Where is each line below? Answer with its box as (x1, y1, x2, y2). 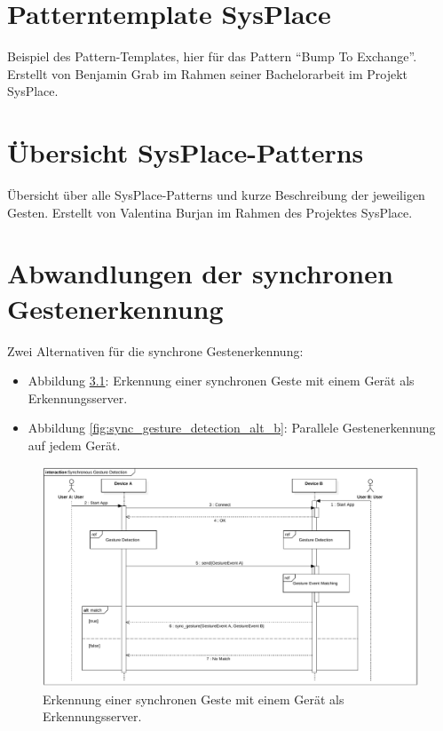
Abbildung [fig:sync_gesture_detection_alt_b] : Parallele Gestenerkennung (28, 418, 436, 437)
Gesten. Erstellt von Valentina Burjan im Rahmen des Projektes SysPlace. (7, 203, 413, 221)
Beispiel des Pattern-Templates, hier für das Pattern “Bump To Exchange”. (7, 47, 417, 66)
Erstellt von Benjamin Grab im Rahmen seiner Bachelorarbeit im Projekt (7, 64, 408, 83)
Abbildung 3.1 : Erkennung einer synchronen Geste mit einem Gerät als (28, 371, 415, 390)
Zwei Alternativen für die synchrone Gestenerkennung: (7, 341, 304, 360)
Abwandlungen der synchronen (7, 255, 393, 291)
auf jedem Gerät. (28, 435, 121, 454)
